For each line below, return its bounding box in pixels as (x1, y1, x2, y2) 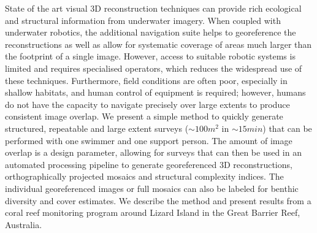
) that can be (262, 121, 312, 134)
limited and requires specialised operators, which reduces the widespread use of (5, 61, 302, 74)
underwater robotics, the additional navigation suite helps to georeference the (5, 26, 296, 39)
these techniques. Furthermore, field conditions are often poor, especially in (5, 74, 288, 86)
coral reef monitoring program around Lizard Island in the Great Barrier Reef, (5, 206, 300, 219)
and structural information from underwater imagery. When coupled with (5, 13, 281, 26)
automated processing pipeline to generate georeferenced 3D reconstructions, (5, 158, 292, 170)
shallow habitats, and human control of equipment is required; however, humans (5, 86, 306, 99)
